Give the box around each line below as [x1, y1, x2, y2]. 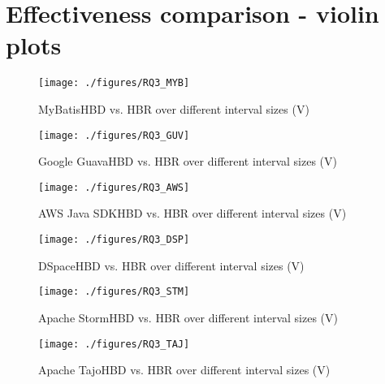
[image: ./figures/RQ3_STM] [38, 286, 190, 298]
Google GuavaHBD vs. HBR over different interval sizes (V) [38, 153, 337, 170]
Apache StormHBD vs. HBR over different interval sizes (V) [38, 308, 338, 326]
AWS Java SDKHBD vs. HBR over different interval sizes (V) [38, 205, 347, 222]
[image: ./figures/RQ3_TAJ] [38, 338, 190, 350]
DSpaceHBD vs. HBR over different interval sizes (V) [38, 257, 305, 274]
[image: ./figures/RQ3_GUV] [38, 129, 190, 141]
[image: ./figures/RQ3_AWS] [38, 181, 190, 193]
